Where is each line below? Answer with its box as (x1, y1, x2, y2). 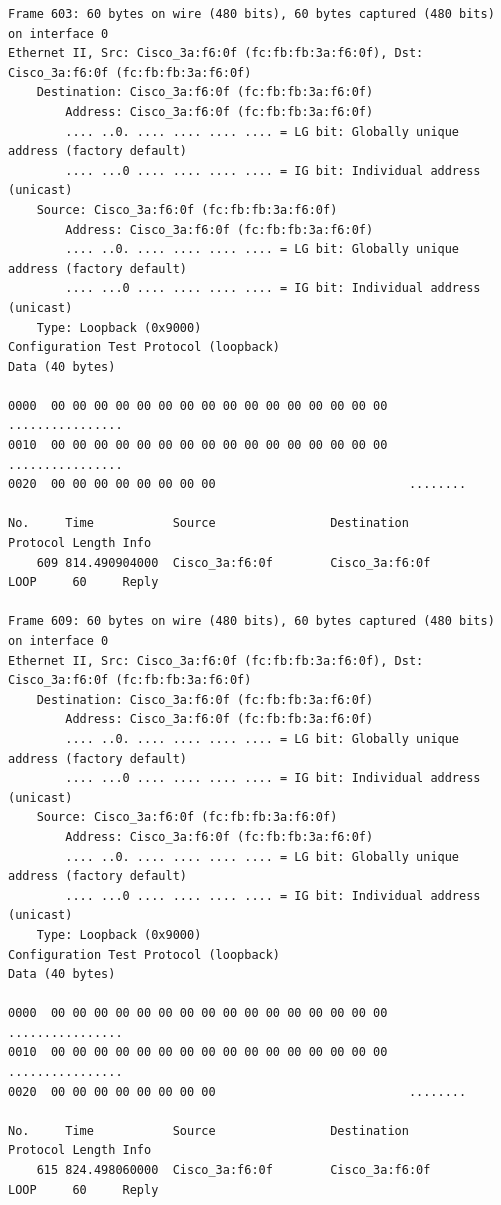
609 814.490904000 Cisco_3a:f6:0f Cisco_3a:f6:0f (36, 555, 431, 570)
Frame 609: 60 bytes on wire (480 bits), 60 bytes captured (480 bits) (8, 614, 495, 629)
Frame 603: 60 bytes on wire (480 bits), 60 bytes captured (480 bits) (8, 7, 495, 21)
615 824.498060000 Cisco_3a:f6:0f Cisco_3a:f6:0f (36, 1163, 431, 1178)
